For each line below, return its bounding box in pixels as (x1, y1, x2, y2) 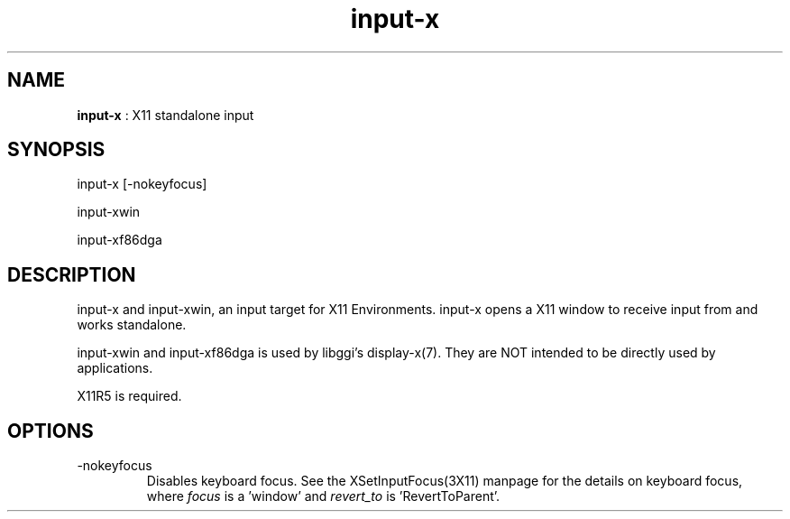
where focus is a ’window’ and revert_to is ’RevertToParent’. (146, 488, 501, 505)
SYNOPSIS (7, 138, 106, 162)
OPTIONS (7, 419, 94, 442)
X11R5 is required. (77, 388, 182, 404)
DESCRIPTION (7, 263, 136, 286)
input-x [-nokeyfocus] (77, 176, 207, 192)
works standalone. (77, 317, 187, 333)
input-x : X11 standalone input (77, 107, 254, 123)
